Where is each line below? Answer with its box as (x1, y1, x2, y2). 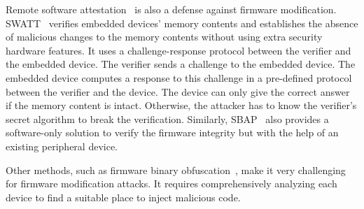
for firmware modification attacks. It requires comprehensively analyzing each (6, 176, 337, 191)
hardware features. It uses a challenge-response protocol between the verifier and (6, 43, 351, 57)
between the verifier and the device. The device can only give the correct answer (6, 84, 350, 99)
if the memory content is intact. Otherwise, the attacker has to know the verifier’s (6, 98, 357, 113)
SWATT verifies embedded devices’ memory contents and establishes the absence (6, 15, 358, 30)
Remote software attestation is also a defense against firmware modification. (6, 2, 337, 16)
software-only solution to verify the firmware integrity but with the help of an (6, 125, 339, 140)
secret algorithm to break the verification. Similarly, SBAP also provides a (6, 111, 329, 126)
